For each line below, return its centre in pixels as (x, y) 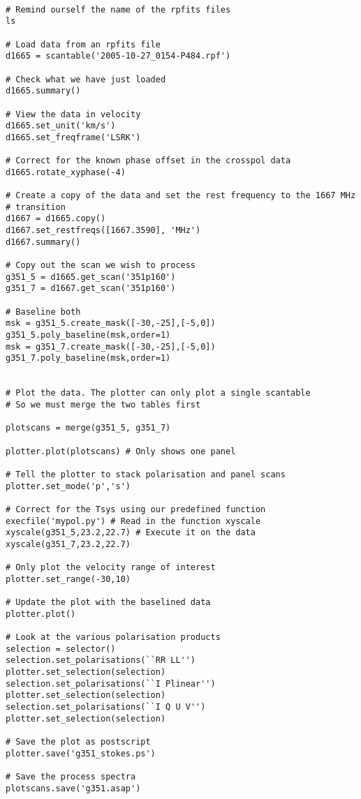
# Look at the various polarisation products (113, 637)
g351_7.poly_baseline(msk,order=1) (88, 358)
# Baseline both (43, 312)
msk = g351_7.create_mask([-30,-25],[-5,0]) (111, 346)
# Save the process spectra (71, 776)
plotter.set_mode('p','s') (68, 486)
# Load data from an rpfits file (83, 44)
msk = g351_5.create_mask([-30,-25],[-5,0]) (111, 323)
